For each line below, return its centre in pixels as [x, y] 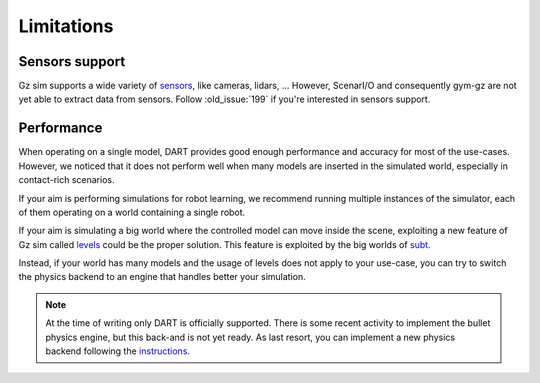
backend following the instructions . [117, 351]
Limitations [66, 26]
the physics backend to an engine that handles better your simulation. [162, 277]
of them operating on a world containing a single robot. [132, 212]
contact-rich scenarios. [66, 180]
